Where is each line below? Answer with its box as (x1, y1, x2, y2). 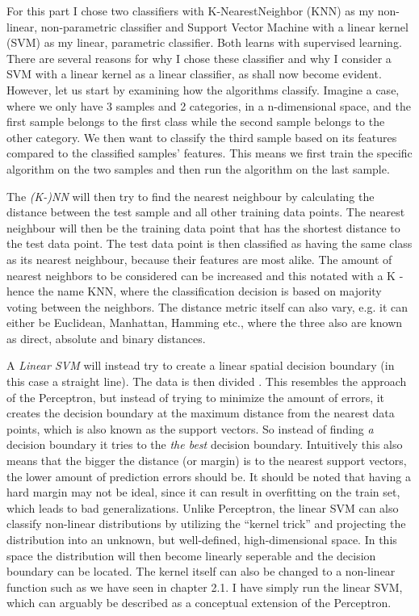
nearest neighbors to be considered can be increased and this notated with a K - (6, 266, 404, 283)
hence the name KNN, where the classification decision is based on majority (6, 283, 382, 300)
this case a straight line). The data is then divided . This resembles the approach (6, 373, 407, 390)
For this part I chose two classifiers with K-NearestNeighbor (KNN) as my (6, 2, 375, 19)
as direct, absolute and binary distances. (6, 329, 206, 346)
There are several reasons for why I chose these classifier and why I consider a (6, 49, 392, 66)
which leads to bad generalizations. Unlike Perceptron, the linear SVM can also (6, 499, 399, 516)
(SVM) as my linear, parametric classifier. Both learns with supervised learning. (6, 34, 402, 51)
